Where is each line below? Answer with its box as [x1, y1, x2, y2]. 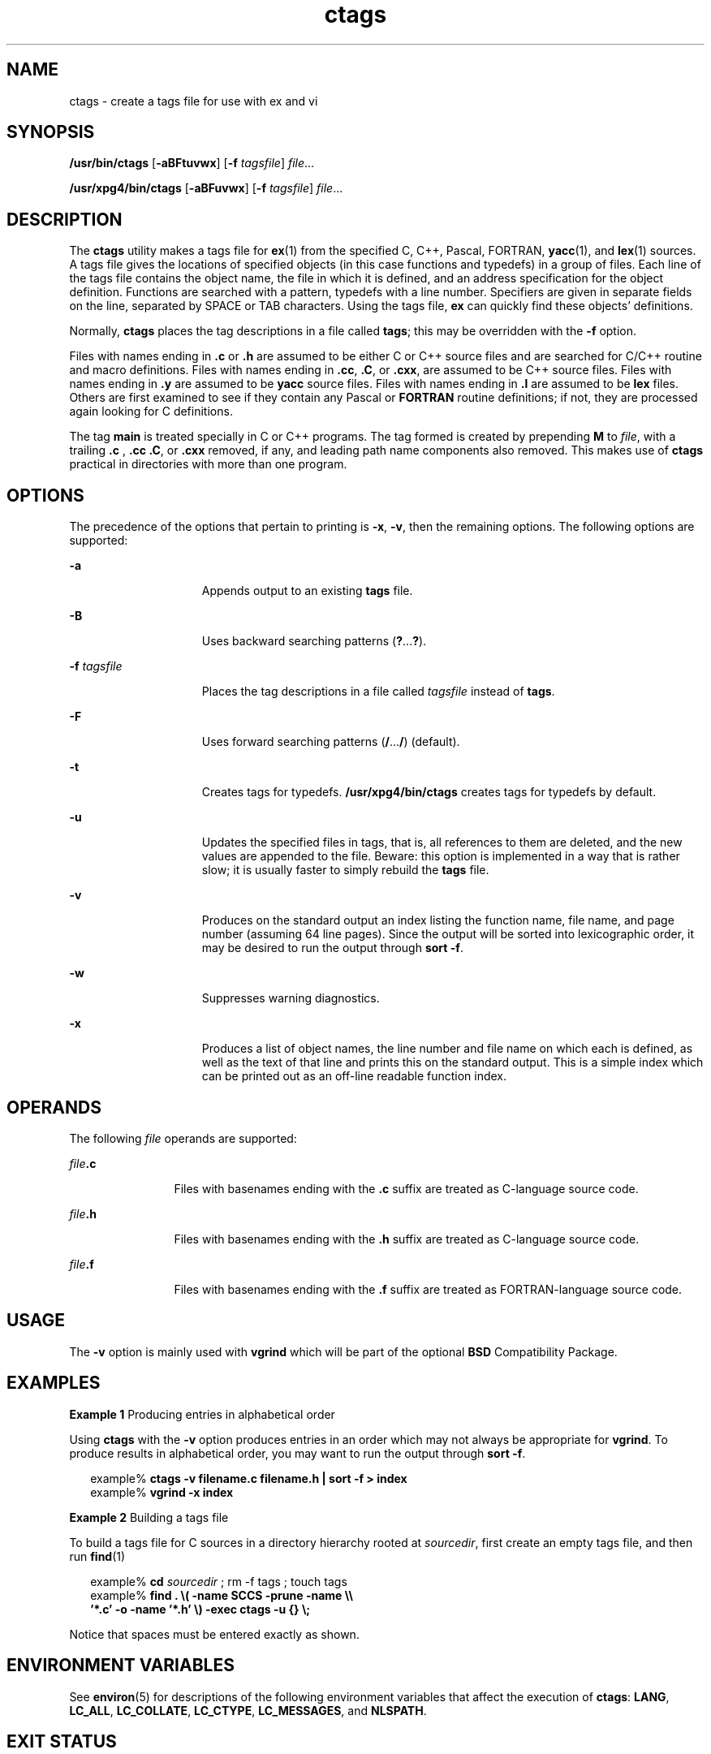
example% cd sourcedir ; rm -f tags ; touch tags [90, 1574, 347, 1588]
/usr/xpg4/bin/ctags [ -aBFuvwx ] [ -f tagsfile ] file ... [69, 181, 343, 196]
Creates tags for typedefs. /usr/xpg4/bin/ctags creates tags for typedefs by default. [201, 785, 657, 799]
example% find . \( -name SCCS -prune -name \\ [90, 1588, 353, 1602]
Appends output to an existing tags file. [201, 584, 413, 598]
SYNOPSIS [6, 122, 95, 143]
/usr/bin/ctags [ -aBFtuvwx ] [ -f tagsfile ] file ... [69, 156, 315, 170]
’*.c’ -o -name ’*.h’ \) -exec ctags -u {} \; [90, 1601, 311, 1616]
